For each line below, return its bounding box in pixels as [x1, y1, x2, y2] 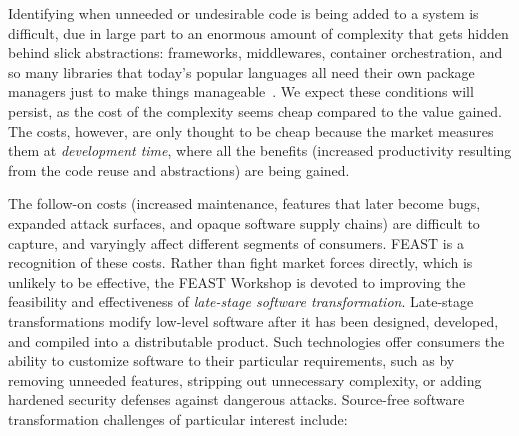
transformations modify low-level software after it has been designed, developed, [8, 310, 499, 331]
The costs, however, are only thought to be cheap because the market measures [8, 120, 494, 141]
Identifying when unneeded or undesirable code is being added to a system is [8, 3, 479, 23]
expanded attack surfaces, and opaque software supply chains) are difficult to [8, 212, 480, 233]
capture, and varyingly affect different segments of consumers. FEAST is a [8, 232, 464, 253]
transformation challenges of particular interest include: [8, 408, 348, 429]
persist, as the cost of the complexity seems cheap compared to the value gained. [8, 100, 502, 121]
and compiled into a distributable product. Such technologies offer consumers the [8, 330, 505, 351]
